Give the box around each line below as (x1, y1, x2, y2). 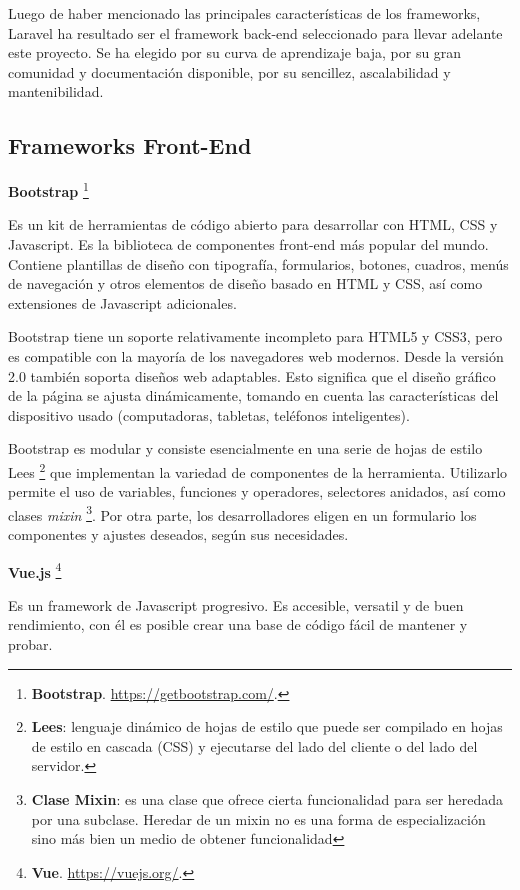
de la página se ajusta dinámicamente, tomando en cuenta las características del (8, 385, 499, 406)
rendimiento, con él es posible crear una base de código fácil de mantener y (8, 614, 468, 635)
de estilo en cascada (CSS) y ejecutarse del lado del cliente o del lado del (31, 735, 478, 756)
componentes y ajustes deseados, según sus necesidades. (8, 524, 349, 545)
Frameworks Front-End (8, 130, 252, 161)
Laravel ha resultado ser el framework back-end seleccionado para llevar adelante (8, 22, 503, 43)
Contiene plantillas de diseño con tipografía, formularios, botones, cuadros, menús (8, 253, 509, 274)
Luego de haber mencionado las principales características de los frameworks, (8, 3, 481, 23)
